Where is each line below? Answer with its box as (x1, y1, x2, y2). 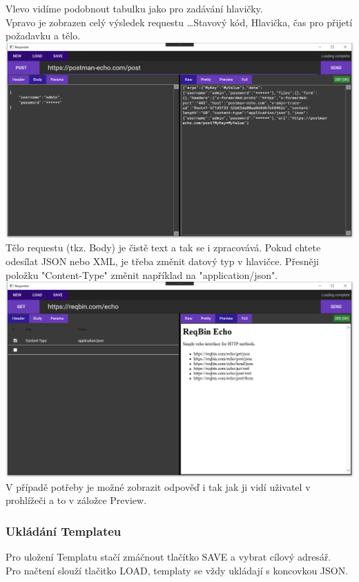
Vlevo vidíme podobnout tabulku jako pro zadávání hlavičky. (6, 1, 263, 15)
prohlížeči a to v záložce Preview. (6, 493, 147, 507)
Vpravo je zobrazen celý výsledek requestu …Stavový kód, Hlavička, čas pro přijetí (6, 14, 353, 29)
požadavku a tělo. (6, 28, 81, 43)
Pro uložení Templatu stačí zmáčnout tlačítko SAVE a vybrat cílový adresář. (6, 550, 331, 564)
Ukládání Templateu (6, 522, 122, 539)
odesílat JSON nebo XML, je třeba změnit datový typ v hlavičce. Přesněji (6, 253, 319, 268)
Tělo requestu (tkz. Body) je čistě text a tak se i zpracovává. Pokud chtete (6, 240, 321, 255)
